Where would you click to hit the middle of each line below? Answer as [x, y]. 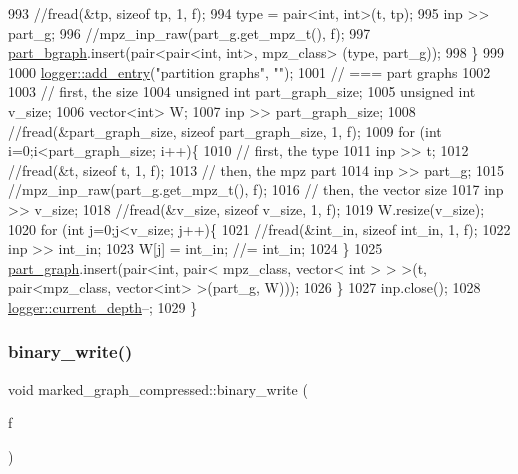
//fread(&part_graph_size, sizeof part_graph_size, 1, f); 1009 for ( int [225, 130]
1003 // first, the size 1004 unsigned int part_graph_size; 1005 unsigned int [242, 91]
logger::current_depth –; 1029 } [103, 306]
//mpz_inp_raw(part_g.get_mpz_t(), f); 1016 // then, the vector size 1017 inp [256, 189]
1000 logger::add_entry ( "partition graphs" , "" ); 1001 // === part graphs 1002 [249, 71]
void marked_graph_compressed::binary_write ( [158, 388]
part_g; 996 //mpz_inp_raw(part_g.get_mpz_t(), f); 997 [189, 32]
